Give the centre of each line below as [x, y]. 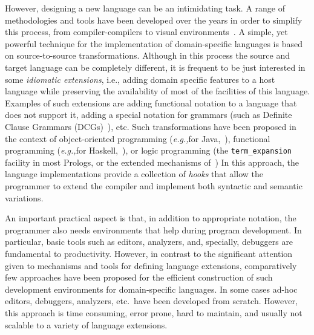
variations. [24, 197]
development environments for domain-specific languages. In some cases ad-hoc [151, 289]
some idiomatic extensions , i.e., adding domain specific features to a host [140, 79]
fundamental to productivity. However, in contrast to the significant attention [149, 253]
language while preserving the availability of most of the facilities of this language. [158, 91]
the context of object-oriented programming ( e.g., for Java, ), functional [138, 138]
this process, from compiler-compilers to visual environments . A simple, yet [146, 32]
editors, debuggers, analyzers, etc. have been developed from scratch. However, [151, 301]
